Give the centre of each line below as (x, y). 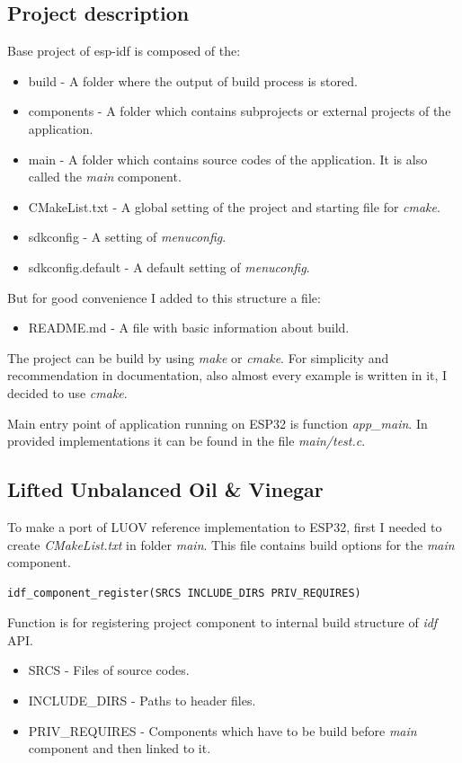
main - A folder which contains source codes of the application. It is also (228, 159)
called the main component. (105, 177)
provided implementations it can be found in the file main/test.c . (187, 441)
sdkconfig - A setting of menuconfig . (127, 237)
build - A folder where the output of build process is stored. (193, 80)
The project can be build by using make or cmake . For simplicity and (198, 357)
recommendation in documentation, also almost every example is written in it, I (227, 375)
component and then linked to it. (120, 748)
